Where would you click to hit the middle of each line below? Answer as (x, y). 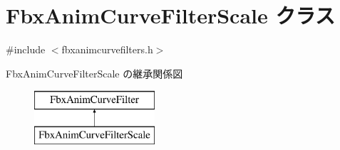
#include (26, 49)
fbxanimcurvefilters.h (107, 49)
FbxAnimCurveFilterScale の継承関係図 (94, 73)
